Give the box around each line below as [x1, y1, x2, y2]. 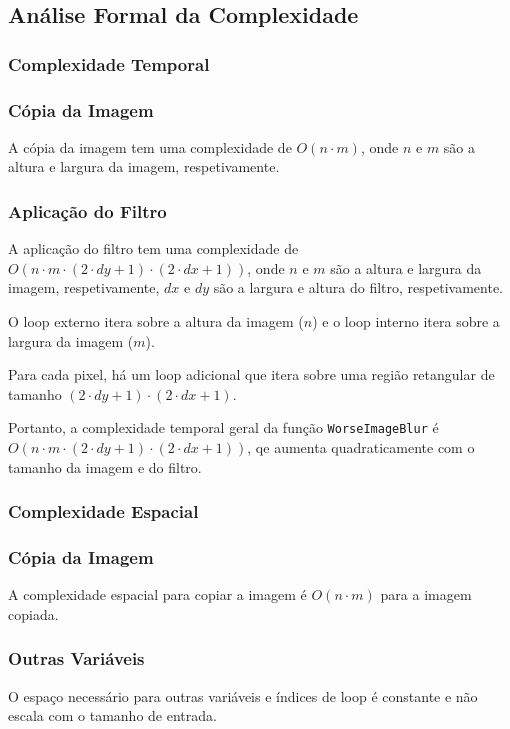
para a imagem [380, 584, 472, 605]
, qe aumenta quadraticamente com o [247, 437, 475, 458]
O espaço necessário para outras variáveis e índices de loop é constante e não [8, 685, 478, 706]
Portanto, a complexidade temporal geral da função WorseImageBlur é [8, 417, 439, 438]
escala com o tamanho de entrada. [8, 705, 217, 726]
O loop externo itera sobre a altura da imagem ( [8, 311, 304, 332]
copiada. [8, 603, 59, 624]
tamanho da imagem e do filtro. [8, 456, 202, 477]
